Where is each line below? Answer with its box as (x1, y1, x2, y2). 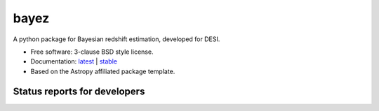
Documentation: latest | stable (30, 57, 117, 66)
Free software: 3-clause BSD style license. (30, 47, 154, 56)
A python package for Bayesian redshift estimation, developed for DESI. (13, 35, 220, 43)
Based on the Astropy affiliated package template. (30, 67, 175, 75)
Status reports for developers (13, 85, 145, 97)
